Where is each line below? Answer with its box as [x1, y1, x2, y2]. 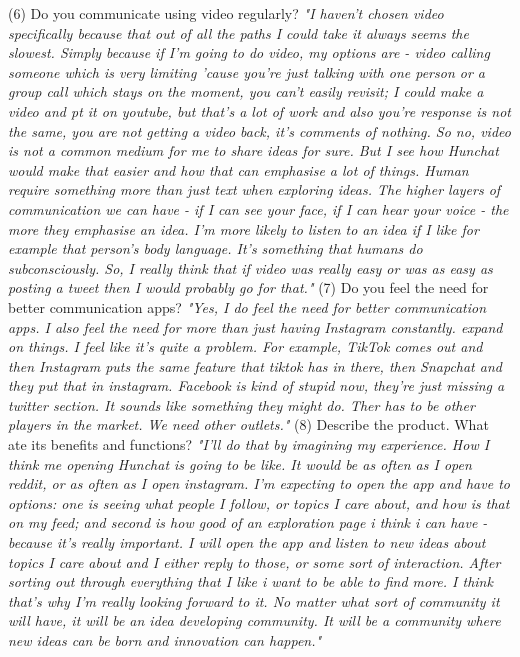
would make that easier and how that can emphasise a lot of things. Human [8, 159, 469, 180]
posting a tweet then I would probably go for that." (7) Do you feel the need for [8, 277, 489, 298]
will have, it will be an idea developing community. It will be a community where [8, 610, 501, 631]
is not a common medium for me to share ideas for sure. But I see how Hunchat [8, 140, 499, 161]
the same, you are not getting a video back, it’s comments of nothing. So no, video [8, 120, 511, 141]
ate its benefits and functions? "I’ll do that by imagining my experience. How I [8, 434, 490, 455]
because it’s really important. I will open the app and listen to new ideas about [8, 532, 486, 553]
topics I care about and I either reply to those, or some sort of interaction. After [8, 551, 501, 572]
